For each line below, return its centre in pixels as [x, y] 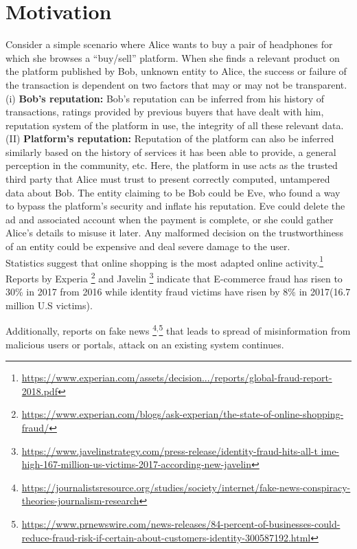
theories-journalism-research [80, 501]
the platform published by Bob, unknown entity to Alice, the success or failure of [176, 71]
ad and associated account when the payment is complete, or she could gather [170, 219]
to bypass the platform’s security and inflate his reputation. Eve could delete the [175, 206]
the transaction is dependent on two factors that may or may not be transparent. [176, 84]
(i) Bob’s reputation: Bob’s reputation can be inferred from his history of [165, 98]
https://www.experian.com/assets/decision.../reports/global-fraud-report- [177, 378]
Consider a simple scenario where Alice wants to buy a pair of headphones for [169, 44]
